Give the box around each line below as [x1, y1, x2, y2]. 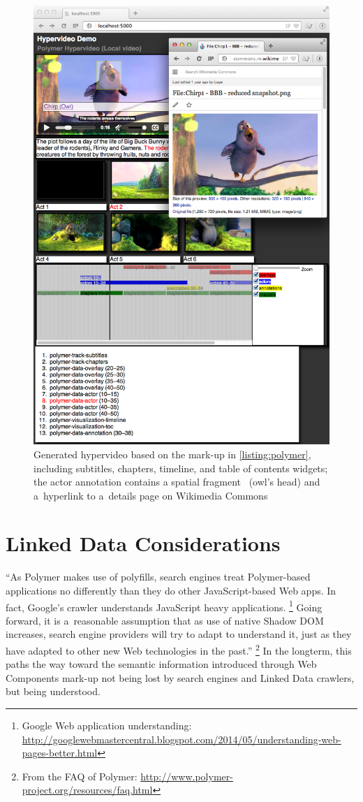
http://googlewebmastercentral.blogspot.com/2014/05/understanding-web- [22, 731, 341, 746]
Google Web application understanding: [22, 718, 192, 733]
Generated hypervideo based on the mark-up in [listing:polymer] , [34, 446, 311, 461]
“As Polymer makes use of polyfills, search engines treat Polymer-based [6, 569, 311, 584]
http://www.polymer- [140, 768, 233, 783]
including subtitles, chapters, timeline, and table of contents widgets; [34, 460, 328, 475]
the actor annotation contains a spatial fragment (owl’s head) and [34, 474, 320, 489]
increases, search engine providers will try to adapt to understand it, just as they [6, 627, 352, 641]
